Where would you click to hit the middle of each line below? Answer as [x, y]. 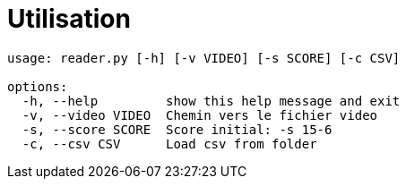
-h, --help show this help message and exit [211, 101]
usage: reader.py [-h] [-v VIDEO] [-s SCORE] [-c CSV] [204, 58]
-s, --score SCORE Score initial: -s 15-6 [177, 129]
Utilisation [69, 19]
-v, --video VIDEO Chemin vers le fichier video [200, 115]
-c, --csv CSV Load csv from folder [169, 144]
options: [38, 86]
